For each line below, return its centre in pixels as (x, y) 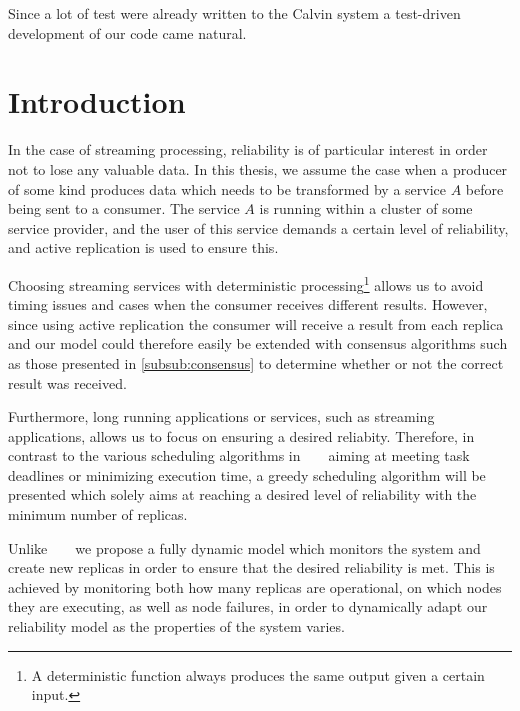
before (484, 188)
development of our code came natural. (127, 32)
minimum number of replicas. (98, 514)
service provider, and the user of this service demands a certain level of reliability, (258, 227)
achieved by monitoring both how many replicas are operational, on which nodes (255, 586)
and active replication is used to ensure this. (143, 247)
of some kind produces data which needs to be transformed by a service (227, 188)
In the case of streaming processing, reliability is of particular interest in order (248, 149)
